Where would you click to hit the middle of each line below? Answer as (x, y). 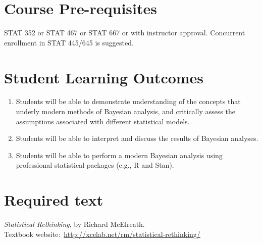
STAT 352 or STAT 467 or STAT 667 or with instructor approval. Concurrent (125, 33)
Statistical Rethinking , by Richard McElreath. (74, 224)
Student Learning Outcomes (104, 77)
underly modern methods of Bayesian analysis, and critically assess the (125, 111)
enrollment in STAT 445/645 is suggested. (69, 42)
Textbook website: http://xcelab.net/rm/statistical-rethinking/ (102, 234)
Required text (54, 200)
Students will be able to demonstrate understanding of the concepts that (128, 101)
